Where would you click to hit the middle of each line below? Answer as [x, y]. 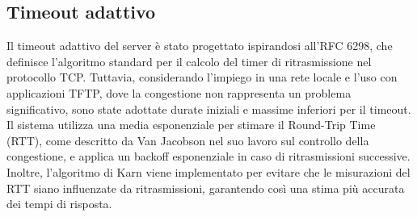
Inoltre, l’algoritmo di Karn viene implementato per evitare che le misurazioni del [208, 171]
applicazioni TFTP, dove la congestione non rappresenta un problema [179, 92]
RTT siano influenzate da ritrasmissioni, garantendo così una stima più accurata [206, 188]
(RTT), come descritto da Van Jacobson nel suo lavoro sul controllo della [188, 140]
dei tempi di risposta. [59, 204]
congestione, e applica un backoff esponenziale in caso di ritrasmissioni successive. [208, 156]
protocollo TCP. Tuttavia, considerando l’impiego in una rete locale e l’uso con [202, 77]
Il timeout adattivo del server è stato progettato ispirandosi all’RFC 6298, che [200, 46]
